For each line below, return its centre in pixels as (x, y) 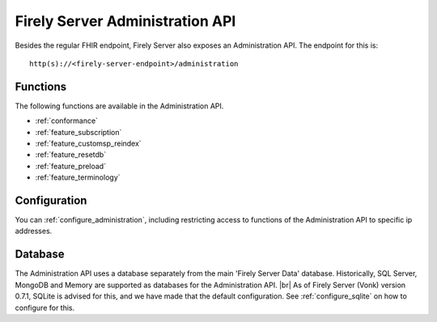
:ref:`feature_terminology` (78, 177)
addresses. (34, 231)
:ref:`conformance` (67, 121)
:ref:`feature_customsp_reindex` (88, 144)
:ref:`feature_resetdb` (71, 155)
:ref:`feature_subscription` (78, 132)
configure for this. (45, 307)
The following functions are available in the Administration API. (119, 106)
